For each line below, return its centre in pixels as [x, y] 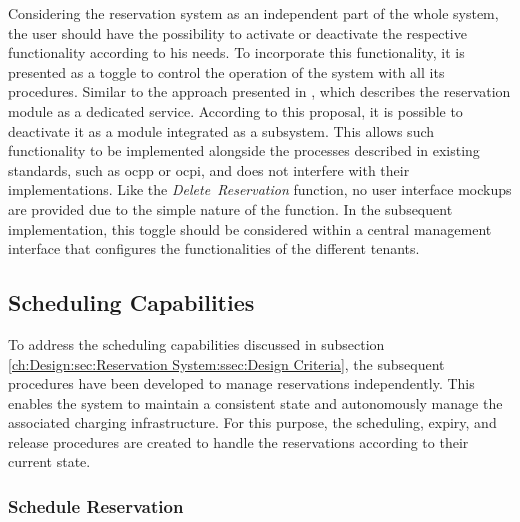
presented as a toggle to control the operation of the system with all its [226, 71]
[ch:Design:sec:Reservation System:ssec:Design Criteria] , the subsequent [226, 363]
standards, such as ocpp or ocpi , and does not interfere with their [209, 169]
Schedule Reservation [96, 506]
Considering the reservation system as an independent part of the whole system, [253, 13]
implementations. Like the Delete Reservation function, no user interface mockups [260, 189]
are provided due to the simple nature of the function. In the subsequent [230, 208]
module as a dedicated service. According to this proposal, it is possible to [235, 110]
